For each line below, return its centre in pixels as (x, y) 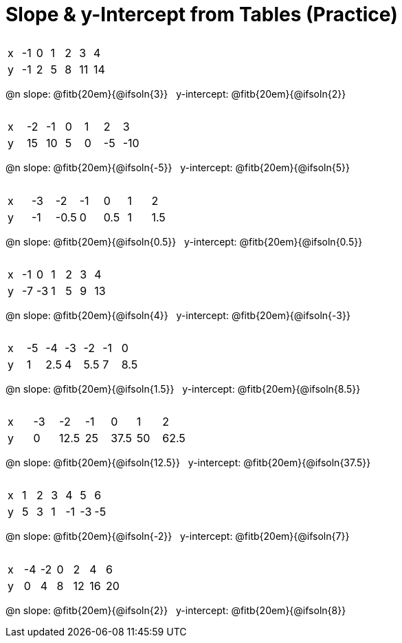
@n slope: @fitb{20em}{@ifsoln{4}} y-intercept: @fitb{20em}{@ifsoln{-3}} (178, 315)
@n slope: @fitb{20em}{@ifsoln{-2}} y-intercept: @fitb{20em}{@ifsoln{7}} (178, 536)
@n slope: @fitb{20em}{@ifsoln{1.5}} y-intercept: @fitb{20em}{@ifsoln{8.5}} (183, 389)
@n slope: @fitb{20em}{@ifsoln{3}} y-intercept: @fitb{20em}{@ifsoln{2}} (176, 94)
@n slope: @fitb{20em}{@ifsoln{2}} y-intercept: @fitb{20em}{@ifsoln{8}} (176, 610)
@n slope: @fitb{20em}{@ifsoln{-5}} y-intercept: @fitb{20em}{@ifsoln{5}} (178, 168)
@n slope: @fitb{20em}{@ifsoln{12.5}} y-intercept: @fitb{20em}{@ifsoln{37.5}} (188, 463)
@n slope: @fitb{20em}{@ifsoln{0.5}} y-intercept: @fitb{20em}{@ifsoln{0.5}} (184, 241)
